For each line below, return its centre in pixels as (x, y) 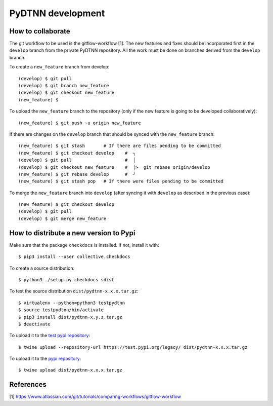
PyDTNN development (57, 13)
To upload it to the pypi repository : (45, 359)
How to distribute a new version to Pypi (72, 233)
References (28, 384)
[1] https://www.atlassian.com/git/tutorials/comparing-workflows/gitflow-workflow (95, 397)
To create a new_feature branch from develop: (59, 67)
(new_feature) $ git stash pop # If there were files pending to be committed (121, 181)
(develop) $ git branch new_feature (64, 86)
